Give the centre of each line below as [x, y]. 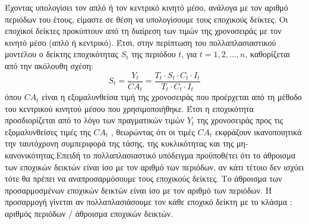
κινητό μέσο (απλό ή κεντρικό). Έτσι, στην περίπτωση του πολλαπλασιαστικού [141, 42]
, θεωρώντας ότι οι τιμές [153, 131]
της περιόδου [154, 54]
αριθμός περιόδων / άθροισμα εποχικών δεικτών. [89, 214]
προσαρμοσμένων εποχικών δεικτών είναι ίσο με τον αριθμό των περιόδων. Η [138, 190]
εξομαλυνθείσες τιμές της [48, 131]
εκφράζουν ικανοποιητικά [258, 131]
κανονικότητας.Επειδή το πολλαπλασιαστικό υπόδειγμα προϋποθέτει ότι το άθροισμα [150, 155]
